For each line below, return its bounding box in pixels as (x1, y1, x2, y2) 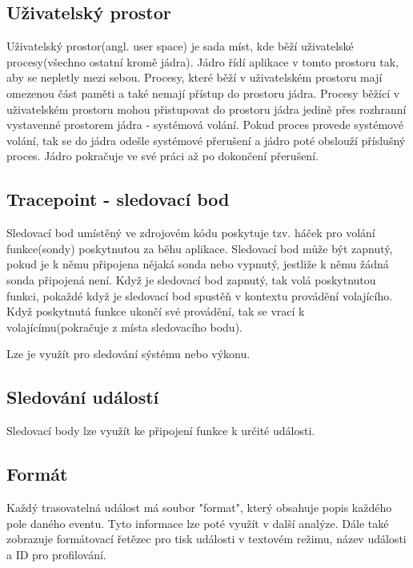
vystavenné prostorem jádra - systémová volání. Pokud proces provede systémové (6, 116, 403, 133)
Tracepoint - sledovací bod (6, 187, 230, 211)
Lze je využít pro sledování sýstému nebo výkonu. (6, 345, 251, 362)
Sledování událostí (6, 385, 159, 409)
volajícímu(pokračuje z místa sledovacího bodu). (6, 318, 243, 335)
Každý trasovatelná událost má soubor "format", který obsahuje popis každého (6, 498, 392, 515)
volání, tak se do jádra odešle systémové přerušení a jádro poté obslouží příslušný (6, 131, 406, 148)
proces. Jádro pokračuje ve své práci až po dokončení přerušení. (6, 147, 319, 164)
